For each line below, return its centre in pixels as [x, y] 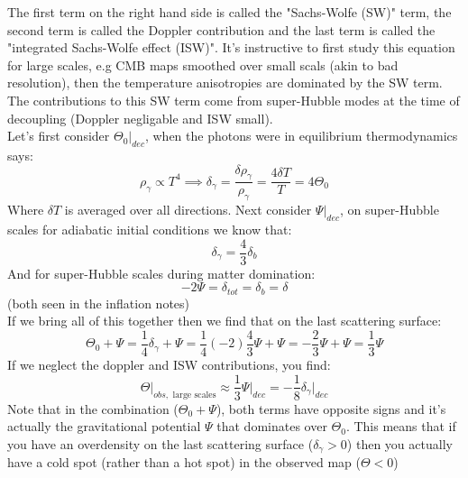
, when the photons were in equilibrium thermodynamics [301, 136]
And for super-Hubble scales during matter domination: [161, 273]
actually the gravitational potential [104, 426]
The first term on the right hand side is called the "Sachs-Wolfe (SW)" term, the [229, 12]
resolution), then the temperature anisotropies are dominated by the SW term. [225, 83]
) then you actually [399, 443]
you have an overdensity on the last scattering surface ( [161, 443]
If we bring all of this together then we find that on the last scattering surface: [225, 321]
